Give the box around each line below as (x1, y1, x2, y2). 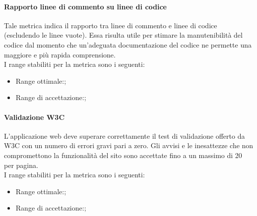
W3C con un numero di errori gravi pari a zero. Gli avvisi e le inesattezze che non (4, 140, 254, 151)
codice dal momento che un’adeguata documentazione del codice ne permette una (4, 39, 252, 50)
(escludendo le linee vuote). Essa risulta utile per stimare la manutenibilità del (4, 30, 243, 40)
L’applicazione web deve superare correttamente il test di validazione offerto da (4, 130, 245, 141)
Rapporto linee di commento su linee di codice (4, 1, 167, 11)
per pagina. (4, 160, 38, 170)
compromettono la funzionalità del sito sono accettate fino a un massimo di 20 (4, 150, 242, 160)
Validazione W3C (4, 111, 65, 122)
